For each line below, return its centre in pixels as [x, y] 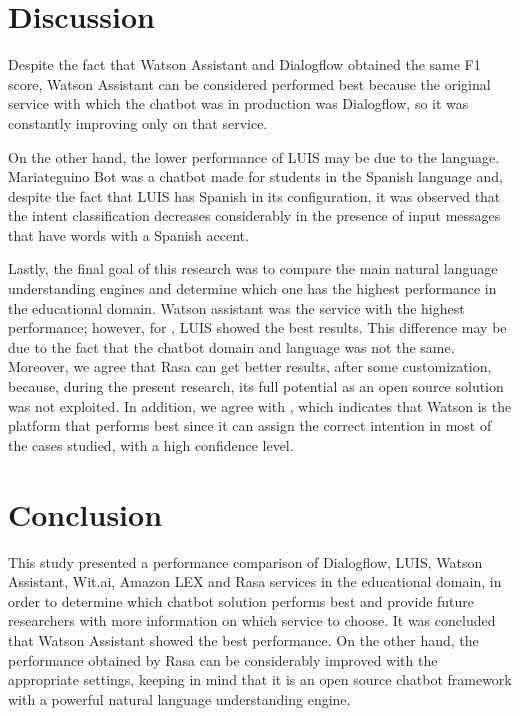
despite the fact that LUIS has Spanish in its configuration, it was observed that [254, 195]
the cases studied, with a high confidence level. [151, 444]
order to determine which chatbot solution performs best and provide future [241, 600]
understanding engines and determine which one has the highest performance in [252, 288]
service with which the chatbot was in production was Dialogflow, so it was [238, 103]
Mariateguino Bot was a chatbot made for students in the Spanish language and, [255, 176]
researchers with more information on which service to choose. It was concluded [252, 620]
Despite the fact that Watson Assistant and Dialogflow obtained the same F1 [244, 64]
